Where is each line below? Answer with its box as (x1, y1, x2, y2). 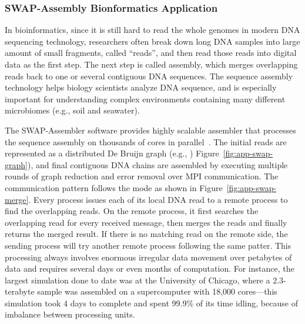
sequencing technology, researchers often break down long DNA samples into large (5, 35, 300, 47)
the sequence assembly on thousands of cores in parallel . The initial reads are (5, 135, 287, 148)
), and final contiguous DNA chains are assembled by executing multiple (27, 158, 288, 171)
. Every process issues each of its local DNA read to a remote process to (28, 193, 288, 205)
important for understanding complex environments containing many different (5, 92, 286, 105)
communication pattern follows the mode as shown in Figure (5, 181, 223, 193)
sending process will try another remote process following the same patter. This (5, 239, 291, 251)
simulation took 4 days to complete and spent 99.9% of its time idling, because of (5, 296, 298, 309)
